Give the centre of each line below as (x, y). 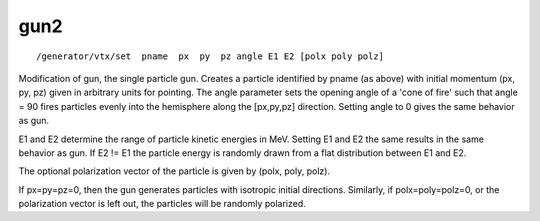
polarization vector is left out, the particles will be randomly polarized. (162, 204)
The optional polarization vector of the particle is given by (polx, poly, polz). (174, 171)
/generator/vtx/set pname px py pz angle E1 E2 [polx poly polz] (210, 56)
